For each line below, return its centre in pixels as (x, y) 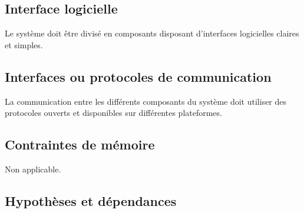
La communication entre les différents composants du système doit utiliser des (146, 101)
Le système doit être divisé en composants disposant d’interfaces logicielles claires (152, 33)
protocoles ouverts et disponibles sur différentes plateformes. (113, 113)
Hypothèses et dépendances (91, 200)
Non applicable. (33, 169)
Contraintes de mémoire (80, 144)
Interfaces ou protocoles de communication (138, 76)
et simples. (24, 44)
